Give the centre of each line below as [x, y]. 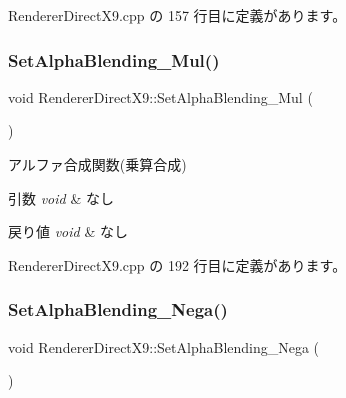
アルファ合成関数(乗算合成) [97, 164]
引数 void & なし [61, 197]
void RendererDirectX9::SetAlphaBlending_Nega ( [164, 346]
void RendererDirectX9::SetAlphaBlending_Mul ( [160, 96]
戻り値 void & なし [68, 231]
